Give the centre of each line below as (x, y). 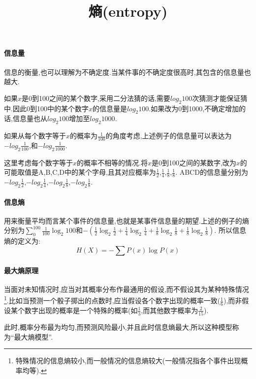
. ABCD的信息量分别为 (212, 172)
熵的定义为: (22, 241)
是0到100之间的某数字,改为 (194, 162)
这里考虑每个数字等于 (38, 162)
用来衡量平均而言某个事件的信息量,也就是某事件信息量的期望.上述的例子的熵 (127, 220)
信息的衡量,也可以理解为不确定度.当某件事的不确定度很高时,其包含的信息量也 (128, 72)
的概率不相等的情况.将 (112, 162)
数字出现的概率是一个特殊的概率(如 (81, 310)
